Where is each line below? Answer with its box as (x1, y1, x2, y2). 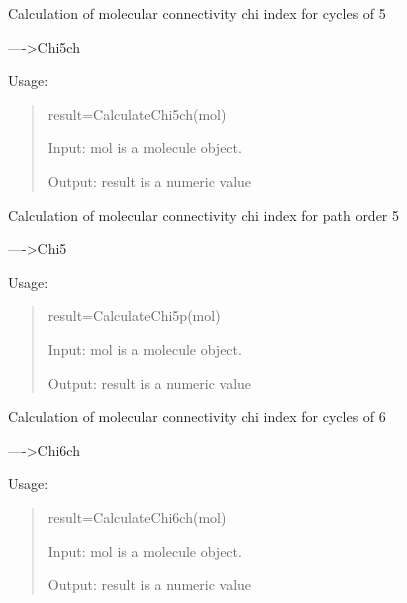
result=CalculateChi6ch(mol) (47, 506, 227, 527)
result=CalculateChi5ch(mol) (47, 103, 227, 124)
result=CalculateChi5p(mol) (47, 305, 221, 326)
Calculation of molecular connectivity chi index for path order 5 (8, 204, 400, 225)
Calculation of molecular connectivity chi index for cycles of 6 (8, 406, 386, 427)
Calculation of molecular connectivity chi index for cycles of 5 (8, 3, 386, 23)
